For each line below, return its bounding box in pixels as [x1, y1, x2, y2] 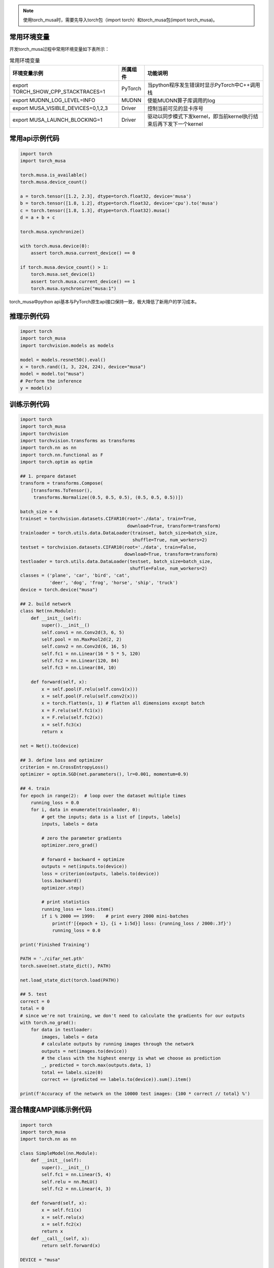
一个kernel [178, 121, 203, 128]
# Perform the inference [20, 378, 82, 384]
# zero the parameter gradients [41, 835, 122, 841]
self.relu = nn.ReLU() [41, 1179, 98, 1184]
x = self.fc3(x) [41, 722, 82, 727]
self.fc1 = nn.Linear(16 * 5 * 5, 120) [41, 651, 141, 656]
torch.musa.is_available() [20, 172, 87, 178]
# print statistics [41, 899, 90, 905]
